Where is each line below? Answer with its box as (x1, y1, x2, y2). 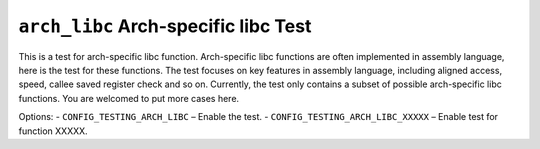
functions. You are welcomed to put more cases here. (18, 92, 240, 104)
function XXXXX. (18, 125, 89, 137)
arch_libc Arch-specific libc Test (18, 15, 312, 37)
